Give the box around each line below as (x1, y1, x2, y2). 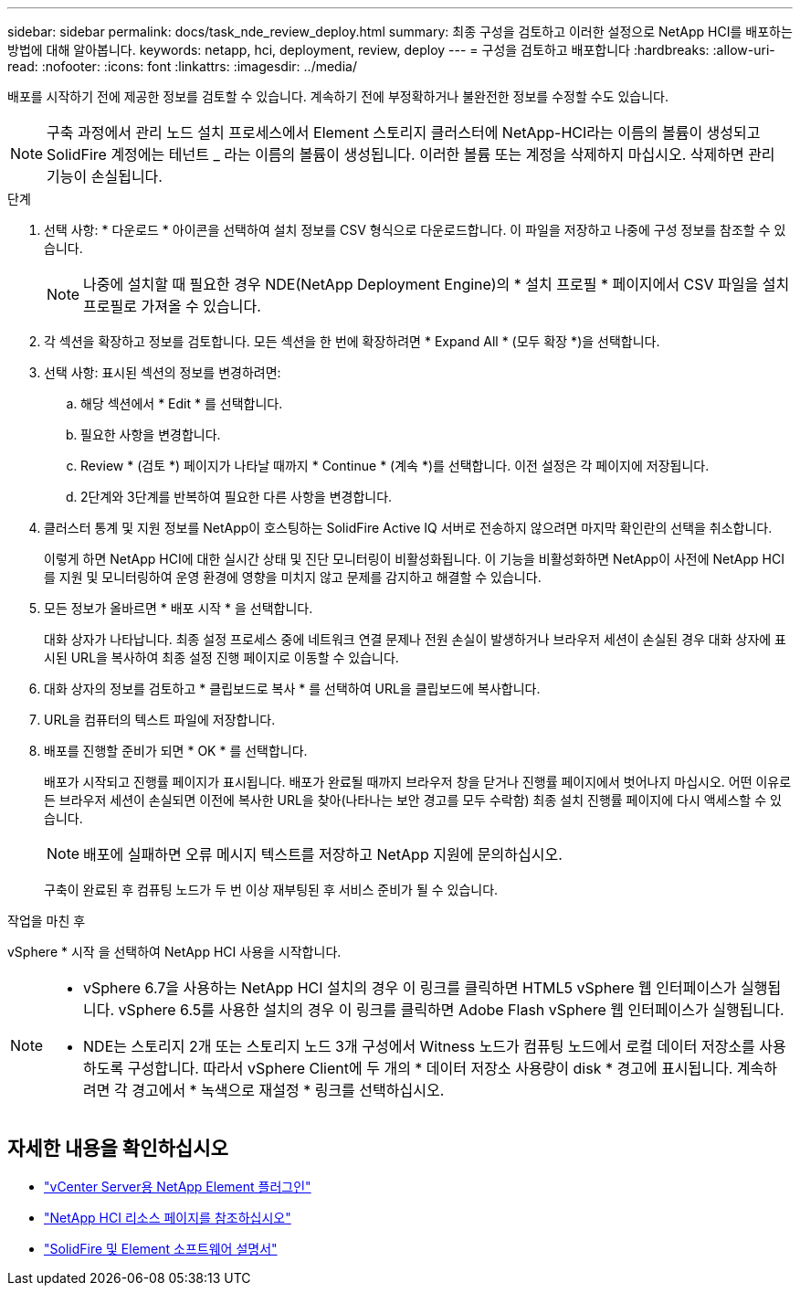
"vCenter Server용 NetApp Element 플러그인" (44, 1178, 311, 1194)
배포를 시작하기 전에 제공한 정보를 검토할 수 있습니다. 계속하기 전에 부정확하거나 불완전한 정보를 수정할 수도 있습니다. (7, 89, 669, 104)
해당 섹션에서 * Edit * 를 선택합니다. (80, 396, 283, 411)
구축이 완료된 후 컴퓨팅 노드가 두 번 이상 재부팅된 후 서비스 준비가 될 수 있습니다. (44, 882, 499, 897)
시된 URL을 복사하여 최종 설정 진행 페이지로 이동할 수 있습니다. (44, 650, 399, 665)
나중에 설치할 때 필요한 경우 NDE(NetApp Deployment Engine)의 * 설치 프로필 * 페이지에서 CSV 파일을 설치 (83, 275, 790, 293)
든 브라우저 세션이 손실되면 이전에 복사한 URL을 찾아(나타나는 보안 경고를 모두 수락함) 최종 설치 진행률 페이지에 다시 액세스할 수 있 (44, 792, 782, 808)
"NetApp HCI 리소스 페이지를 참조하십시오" (44, 1209, 291, 1225)
